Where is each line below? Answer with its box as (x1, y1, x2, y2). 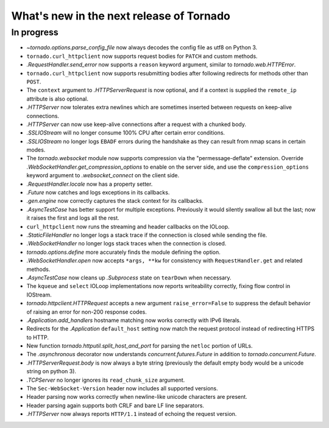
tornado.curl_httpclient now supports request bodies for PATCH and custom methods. (26, 52, 258, 60)
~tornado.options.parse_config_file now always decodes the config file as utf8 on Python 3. (26, 44, 258, 51)
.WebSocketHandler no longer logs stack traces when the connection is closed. (26, 240, 227, 247)
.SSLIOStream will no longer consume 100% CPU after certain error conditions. (26, 129, 225, 136)
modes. (26, 146, 46, 153)
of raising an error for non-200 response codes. (26, 308, 147, 315)
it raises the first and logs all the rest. (26, 214, 120, 222)
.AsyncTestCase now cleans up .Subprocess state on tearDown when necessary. (26, 274, 232, 281)
